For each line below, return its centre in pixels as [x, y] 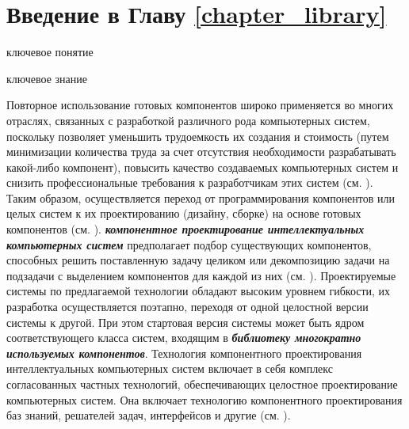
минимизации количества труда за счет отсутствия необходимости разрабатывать [201, 152]
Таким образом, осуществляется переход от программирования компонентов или [201, 197]
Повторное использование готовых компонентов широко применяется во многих [200, 105]
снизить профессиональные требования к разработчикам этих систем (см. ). [190, 182]
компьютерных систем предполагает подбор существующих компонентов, [189, 244]
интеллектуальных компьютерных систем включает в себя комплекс [170, 368]
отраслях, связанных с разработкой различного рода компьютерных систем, [188, 120]
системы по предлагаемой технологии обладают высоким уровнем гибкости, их [199, 291]
